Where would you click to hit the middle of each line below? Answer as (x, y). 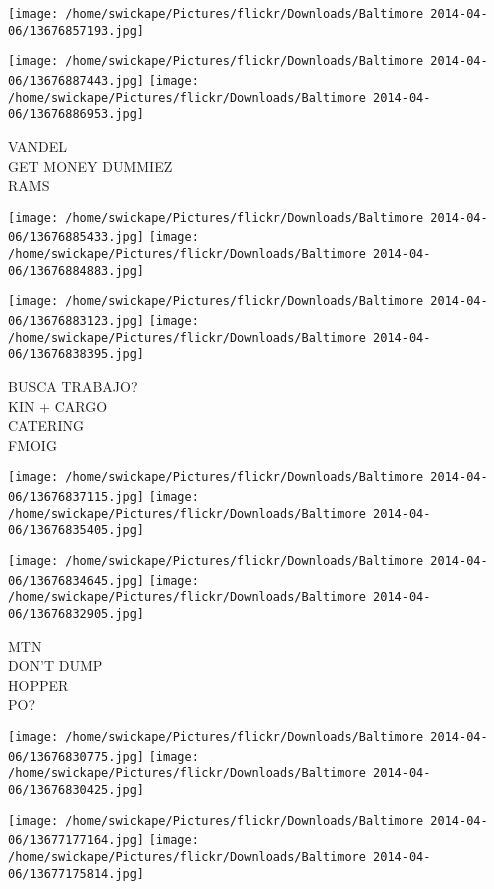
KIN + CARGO (58, 405)
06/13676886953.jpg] (76, 114)
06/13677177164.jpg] (76, 840)
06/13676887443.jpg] (76, 80)
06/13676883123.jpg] (76, 321)
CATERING (46, 425)
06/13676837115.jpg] (76, 497)
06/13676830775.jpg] (76, 756)
